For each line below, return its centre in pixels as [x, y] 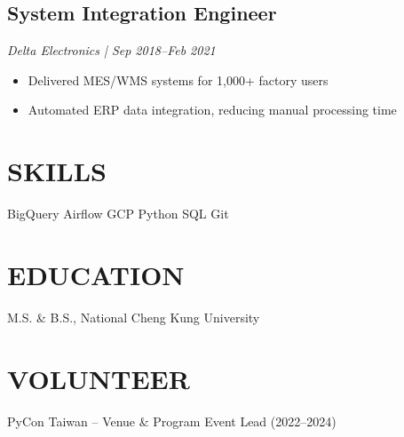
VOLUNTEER [99, 378]
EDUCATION [96, 274]
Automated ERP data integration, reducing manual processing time [212, 110]
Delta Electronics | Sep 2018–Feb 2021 [111, 50]
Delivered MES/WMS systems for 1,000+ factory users [178, 79]
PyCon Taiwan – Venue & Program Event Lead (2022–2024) [172, 421]
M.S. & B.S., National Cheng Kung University [134, 317]
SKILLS [57, 171]
